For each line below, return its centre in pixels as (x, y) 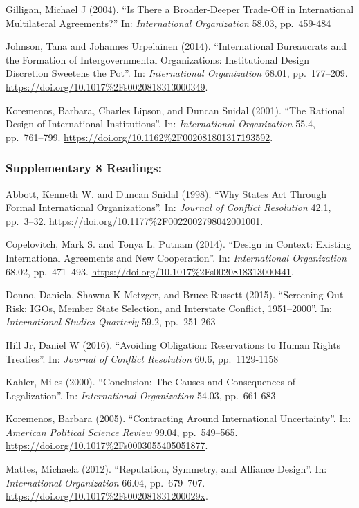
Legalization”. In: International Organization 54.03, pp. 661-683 (141, 395)
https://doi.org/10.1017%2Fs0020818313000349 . (107, 86)
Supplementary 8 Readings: (84, 168)
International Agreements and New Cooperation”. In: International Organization (176, 257)
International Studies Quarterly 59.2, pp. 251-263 (111, 321)
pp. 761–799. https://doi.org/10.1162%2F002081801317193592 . (139, 137)
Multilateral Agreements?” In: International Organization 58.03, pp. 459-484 (168, 22)
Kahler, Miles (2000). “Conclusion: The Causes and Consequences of (150, 382)
